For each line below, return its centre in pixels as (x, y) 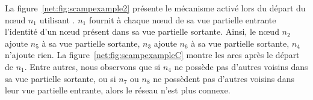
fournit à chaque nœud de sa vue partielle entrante (182, 19)
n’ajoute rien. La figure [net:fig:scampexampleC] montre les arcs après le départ (152, 55)
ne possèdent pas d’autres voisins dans (224, 78)
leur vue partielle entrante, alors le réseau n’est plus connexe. (118, 90)
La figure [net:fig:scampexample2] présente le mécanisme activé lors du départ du (155, 8)
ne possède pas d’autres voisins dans (241, 66)
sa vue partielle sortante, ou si (60, 78)
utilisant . (57, 19)
